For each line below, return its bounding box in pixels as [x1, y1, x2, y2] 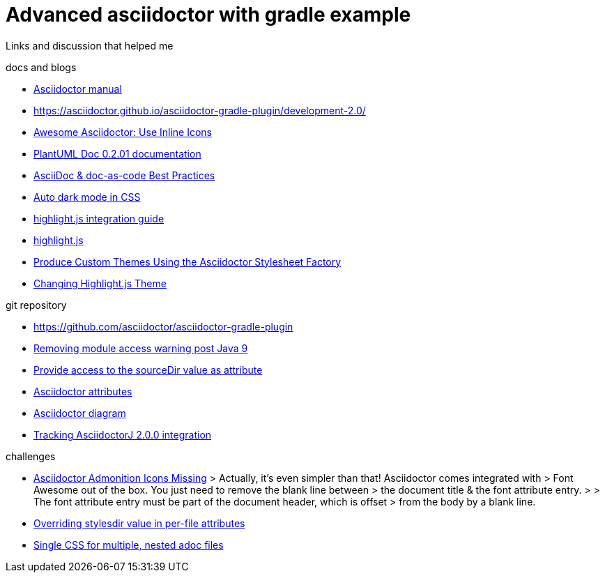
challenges [6, 450, 56, 462]
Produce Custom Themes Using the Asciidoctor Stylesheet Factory [33, 255, 342, 268]
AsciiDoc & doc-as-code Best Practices [33, 169, 215, 181]
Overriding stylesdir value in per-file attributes [33, 517, 245, 529]
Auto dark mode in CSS [33, 190, 141, 203]
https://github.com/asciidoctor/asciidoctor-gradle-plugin [33, 320, 293, 333]
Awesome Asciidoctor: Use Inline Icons [33, 126, 212, 138]
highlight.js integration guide [33, 212, 164, 225]
